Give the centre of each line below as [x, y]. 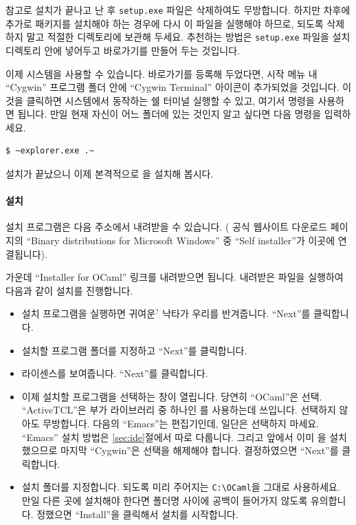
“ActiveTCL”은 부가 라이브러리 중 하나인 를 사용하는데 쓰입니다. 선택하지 [179, 410]
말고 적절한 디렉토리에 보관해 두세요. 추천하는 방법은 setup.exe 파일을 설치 [188, 37]
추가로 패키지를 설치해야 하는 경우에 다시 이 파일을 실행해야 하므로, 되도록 [165, 23]
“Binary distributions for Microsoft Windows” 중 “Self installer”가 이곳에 [181, 240]
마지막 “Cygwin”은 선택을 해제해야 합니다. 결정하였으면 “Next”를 [199, 450]
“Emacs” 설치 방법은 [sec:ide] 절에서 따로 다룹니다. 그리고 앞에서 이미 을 [174, 437]
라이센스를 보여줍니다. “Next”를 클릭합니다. [115, 373]
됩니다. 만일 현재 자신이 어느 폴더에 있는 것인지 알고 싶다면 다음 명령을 [169, 114]
